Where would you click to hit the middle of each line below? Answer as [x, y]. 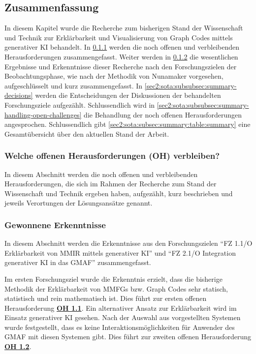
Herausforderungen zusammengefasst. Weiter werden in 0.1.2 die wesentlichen [121, 56]
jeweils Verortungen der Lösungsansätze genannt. [79, 203]
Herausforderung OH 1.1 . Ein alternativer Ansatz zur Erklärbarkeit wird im [121, 308]
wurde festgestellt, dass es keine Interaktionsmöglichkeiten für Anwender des [120, 327]
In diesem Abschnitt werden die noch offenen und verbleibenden [101, 174]
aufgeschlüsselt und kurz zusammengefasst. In [74, 85]
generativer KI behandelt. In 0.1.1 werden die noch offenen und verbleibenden [122, 47]
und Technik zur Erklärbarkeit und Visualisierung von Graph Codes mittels [119, 37]
